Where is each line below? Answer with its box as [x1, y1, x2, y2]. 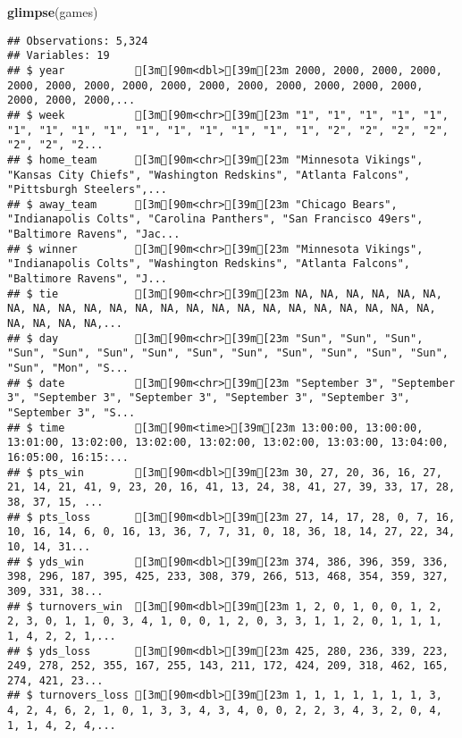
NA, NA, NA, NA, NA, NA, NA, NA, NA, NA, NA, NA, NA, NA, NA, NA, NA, [7, 302, 436, 315]
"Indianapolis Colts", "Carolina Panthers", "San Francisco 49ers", [7, 213, 424, 226]
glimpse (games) [7, 3, 98, 21]
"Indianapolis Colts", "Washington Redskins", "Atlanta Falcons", [7, 257, 411, 271]
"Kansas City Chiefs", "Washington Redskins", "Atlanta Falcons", [7, 168, 411, 181]
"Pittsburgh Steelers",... [7, 183, 167, 197]
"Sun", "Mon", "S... [7, 362, 130, 375]
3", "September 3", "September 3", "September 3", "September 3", [7, 391, 411, 405]
